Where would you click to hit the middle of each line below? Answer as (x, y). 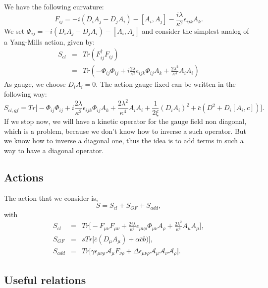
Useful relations (45, 279)
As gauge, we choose (35, 84)
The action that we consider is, (51, 198)
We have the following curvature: (54, 6)
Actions (24, 177)
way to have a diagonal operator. (54, 150)
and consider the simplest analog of (195, 30)
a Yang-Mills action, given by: (50, 41)
